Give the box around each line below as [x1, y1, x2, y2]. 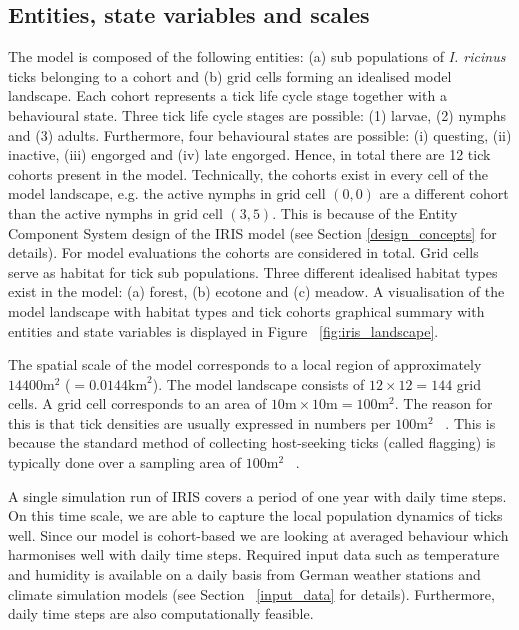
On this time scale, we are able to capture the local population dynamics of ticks [8, 505, 503, 526]
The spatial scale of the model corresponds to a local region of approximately [8, 354, 482, 375]
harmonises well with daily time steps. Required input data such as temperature [8, 544, 500, 565]
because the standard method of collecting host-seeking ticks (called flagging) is [8, 432, 496, 453]
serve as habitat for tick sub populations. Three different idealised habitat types [8, 261, 498, 282]
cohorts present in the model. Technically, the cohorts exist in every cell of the [8, 163, 488, 184]
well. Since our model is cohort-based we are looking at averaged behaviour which [8, 524, 509, 545]
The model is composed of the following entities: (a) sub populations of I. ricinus [8, 46, 506, 67]
